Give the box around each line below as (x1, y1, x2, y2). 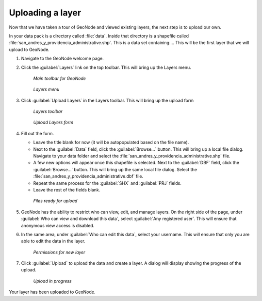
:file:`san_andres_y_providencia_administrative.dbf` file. (33, 174, 143, 179)
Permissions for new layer (33, 249, 85, 255)
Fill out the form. (21, 130, 54, 136)
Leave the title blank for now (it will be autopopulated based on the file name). (33, 140, 189, 145)
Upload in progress (33, 278, 72, 284)
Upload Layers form (33, 119, 74, 126)
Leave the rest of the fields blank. (33, 187, 100, 192)
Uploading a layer (9, 7, 82, 18)
